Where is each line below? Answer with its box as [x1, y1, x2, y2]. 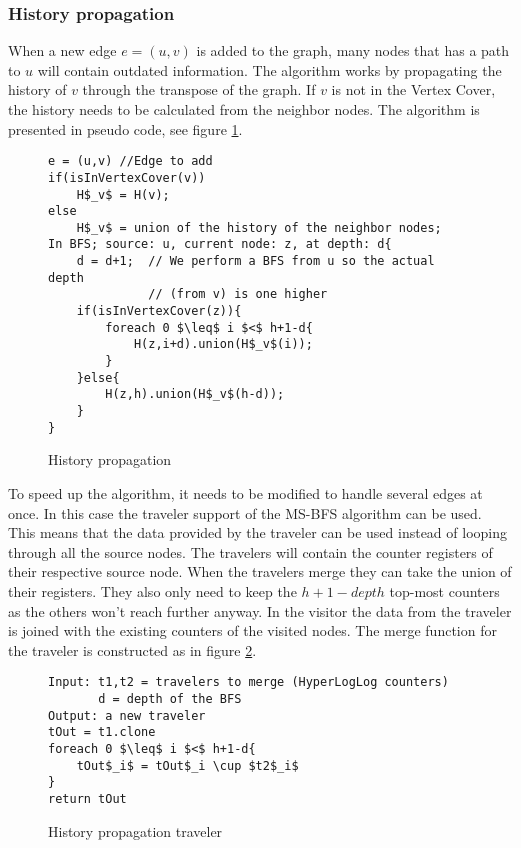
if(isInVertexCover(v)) [48, 170, 206, 185]
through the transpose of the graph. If [82, 79, 316, 100]
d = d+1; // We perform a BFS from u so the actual [76, 254, 435, 269]
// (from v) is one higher [148, 287, 328, 302]
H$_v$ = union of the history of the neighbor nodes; [76, 220, 442, 235]
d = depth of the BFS [98, 691, 242, 706]
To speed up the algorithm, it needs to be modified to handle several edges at [8, 482, 483, 503]
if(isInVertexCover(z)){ [76, 304, 242, 319]
